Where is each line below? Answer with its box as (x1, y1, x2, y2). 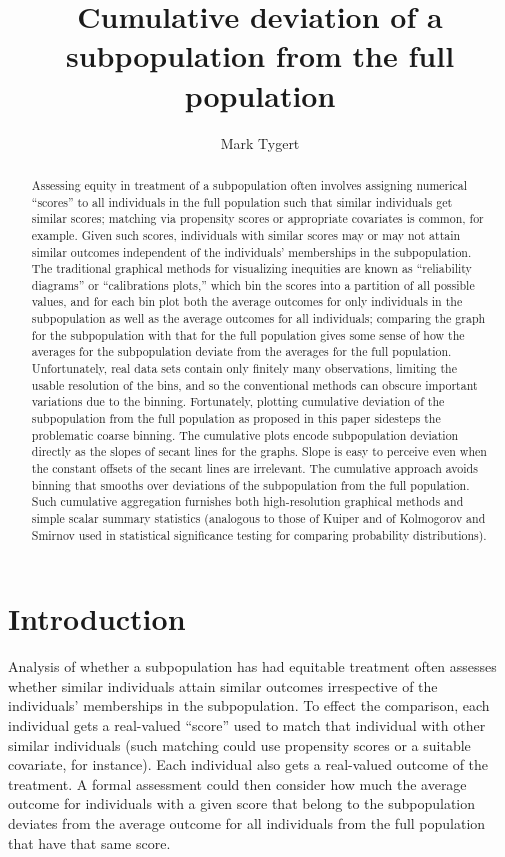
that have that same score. (8, 832, 171, 853)
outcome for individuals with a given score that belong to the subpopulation (8, 793, 476, 814)
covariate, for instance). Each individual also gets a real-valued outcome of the (8, 754, 489, 775)
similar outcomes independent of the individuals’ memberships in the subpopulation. (31, 243, 472, 260)
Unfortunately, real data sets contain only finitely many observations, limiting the (31, 360, 457, 377)
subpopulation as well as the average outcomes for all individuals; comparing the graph (31, 310, 486, 327)
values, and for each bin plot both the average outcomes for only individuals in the (31, 293, 463, 310)
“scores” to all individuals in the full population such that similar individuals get (31, 193, 453, 210)
